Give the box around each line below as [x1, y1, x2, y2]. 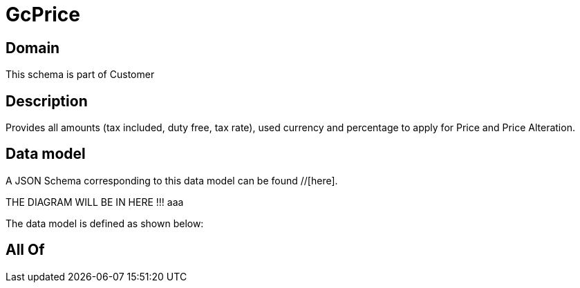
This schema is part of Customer [6, 68, 155, 81]
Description [6, 92, 88, 110]
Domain [6, 39, 60, 57]
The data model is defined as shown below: [6, 217, 204, 229]
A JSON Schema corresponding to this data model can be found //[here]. [6, 174, 338, 186]
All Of [6, 241, 45, 259]
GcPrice [6, 3, 80, 26]
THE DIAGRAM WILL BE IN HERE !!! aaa [6, 195, 184, 208]
